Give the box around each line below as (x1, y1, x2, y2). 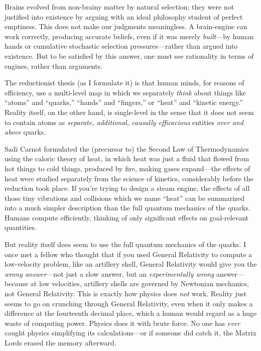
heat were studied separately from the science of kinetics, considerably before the (5, 173, 253, 183)
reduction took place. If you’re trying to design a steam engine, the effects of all (5, 183, 250, 193)
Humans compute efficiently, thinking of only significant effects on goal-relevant (5, 212, 248, 222)
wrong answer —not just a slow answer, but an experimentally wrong (5, 268, 214, 279)
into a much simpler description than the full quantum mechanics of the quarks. (5, 202, 250, 213)
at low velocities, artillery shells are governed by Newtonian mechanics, (30, 278, 249, 289)
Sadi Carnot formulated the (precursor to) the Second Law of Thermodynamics (5, 143, 249, 154)
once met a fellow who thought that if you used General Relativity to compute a (5, 249, 252, 259)
